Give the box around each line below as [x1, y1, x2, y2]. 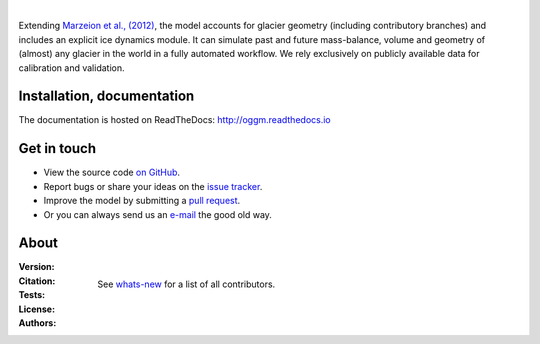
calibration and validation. [18, 61, 125, 74]
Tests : [18, 289, 45, 301]
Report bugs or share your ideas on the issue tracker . [43, 180, 263, 192]
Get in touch [18, 140, 97, 157]
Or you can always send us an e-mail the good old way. [43, 208, 272, 220]
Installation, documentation [18, 88, 195, 105]
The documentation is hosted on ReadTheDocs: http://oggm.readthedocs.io [18, 114, 331, 126]
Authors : [18, 317, 57, 329]
